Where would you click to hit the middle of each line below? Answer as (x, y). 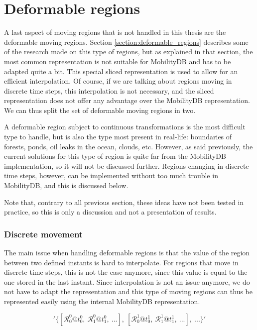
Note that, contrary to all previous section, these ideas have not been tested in (124, 202)
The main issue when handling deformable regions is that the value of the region (127, 253)
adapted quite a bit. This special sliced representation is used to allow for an (121, 71)
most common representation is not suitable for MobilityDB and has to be (118, 61)
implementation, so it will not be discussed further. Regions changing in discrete (127, 165)
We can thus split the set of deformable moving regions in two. (100, 110)
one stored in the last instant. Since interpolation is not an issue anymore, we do (127, 281)
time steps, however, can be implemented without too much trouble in (111, 175)
